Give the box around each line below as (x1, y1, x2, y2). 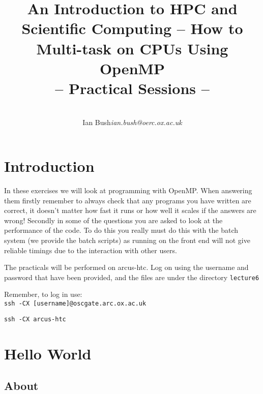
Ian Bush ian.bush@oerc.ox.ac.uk (82, 117, 182, 128)
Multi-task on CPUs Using (36, 38, 228, 58)
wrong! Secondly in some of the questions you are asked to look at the (4, 215, 223, 225)
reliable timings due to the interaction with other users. (4, 245, 177, 255)
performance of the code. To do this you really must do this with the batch (4, 225, 239, 235)
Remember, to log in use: (4, 289, 82, 299)
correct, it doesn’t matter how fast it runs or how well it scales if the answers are (4, 205, 256, 216)
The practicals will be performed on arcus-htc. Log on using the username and (4, 262, 249, 272)
